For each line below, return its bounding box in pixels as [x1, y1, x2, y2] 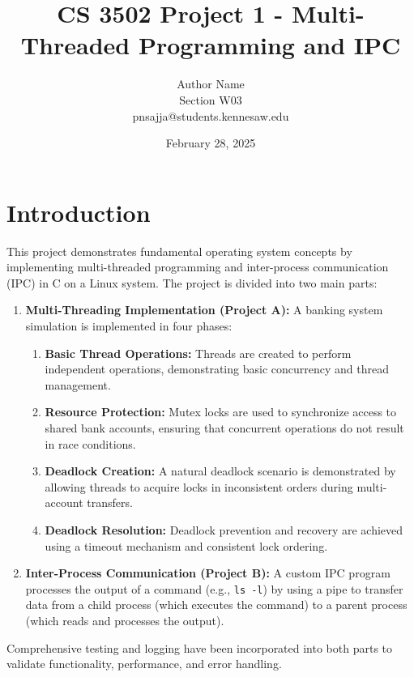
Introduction [6, 195, 151, 228]
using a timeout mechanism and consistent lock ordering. [45, 537, 328, 554]
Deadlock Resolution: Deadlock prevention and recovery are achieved [45, 521, 403, 538]
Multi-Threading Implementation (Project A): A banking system [25, 301, 383, 318]
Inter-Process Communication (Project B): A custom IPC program [25, 564, 391, 581]
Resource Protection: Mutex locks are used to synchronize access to [45, 403, 397, 420]
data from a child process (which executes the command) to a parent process [25, 596, 408, 613]
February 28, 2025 [165, 134, 256, 151]
